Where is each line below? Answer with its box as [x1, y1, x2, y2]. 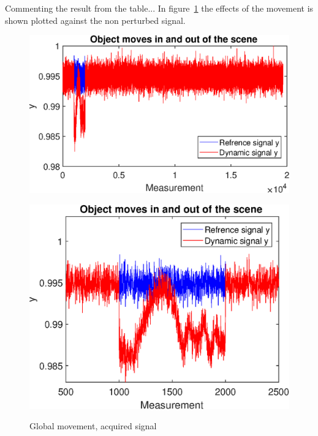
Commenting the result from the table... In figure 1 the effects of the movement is [5, 2, 314, 14]
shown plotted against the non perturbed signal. [5, 13, 186, 26]
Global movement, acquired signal [29, 419, 157, 432]
